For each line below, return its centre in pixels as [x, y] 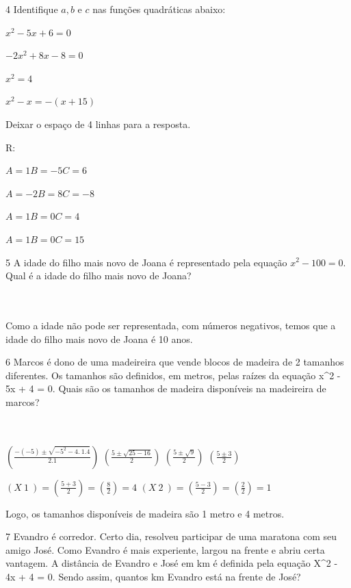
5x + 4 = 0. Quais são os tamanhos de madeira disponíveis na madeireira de [166, 388]
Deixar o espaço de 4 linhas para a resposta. [98, 124]
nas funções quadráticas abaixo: [159, 9]
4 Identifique [32, 9]
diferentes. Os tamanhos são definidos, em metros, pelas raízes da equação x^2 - [173, 375]
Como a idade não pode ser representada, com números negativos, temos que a [171, 325]
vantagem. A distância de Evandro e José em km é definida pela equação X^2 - [172, 563]
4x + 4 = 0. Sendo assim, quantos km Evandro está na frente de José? [153, 577]
